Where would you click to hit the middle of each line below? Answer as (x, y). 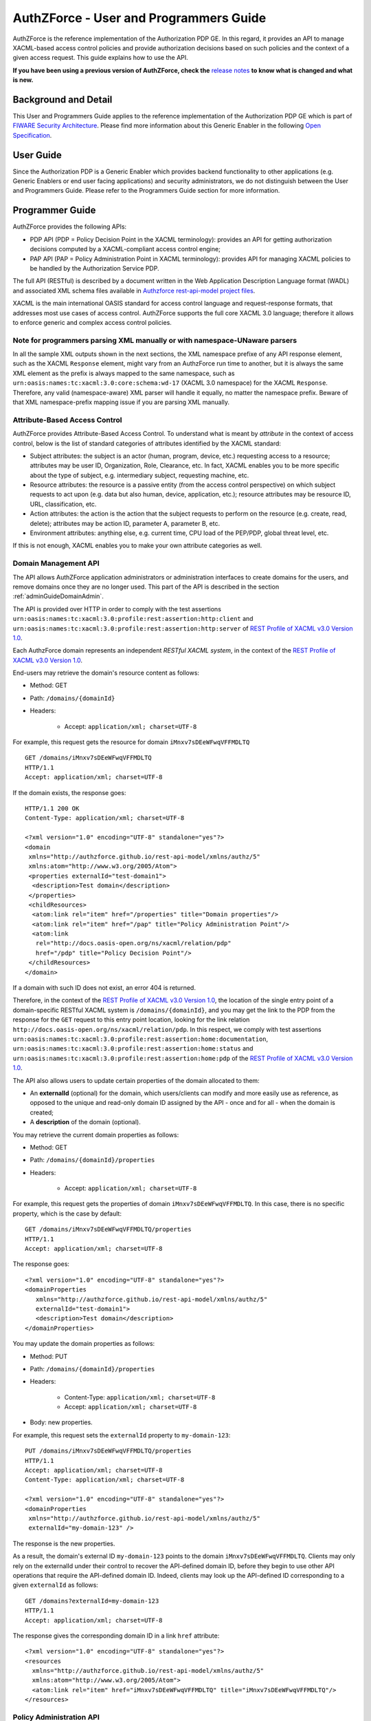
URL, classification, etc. (63, 504)
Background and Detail (63, 99)
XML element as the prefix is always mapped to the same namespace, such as (124, 373)
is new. (23, 80)
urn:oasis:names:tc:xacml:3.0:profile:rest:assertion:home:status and (133, 1048)
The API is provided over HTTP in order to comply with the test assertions (117, 609)
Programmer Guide (54, 210)
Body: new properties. (61, 1422)
